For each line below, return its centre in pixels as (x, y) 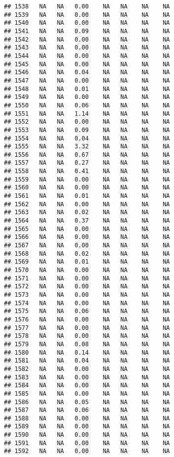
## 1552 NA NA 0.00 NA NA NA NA (87, 122)
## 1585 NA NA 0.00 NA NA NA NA (87, 393)
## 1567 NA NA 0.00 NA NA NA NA (87, 246)
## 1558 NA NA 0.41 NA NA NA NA (87, 171)
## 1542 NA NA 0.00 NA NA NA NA (87, 39)
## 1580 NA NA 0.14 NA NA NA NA (87, 352)
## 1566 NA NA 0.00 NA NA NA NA (87, 237)
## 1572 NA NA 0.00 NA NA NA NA (87, 287)
